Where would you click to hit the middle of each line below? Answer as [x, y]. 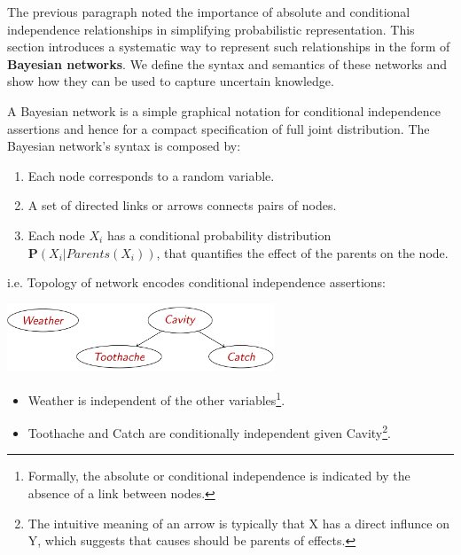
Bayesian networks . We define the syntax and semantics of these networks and [227, 63]
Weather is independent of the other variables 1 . [156, 398]
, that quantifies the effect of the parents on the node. [302, 252]
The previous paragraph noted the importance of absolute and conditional [209, 12]
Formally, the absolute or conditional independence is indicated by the [219, 476]
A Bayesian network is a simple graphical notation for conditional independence [224, 110]
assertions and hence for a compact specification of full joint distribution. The [219, 128]
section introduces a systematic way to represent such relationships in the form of [229, 47]
